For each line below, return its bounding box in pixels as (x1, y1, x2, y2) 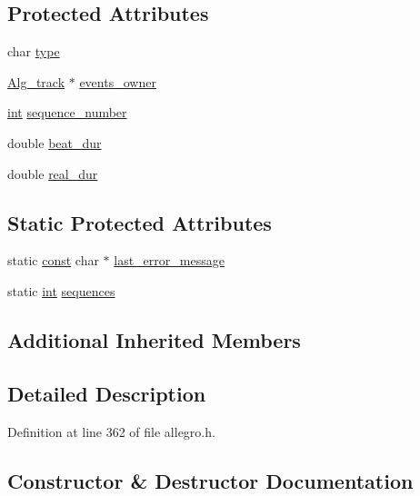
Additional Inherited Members (7, 325, 301, 353)
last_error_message (114, 251, 225, 270)
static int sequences (7, 281, 115, 300)
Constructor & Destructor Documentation (7, 466, 414, 494)
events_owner (79, 72, 156, 91)
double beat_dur (7, 133, 102, 152)
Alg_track (7, 72, 65, 91)
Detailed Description (7, 379, 206, 407)
